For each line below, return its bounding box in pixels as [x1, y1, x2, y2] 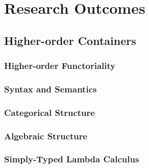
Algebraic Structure [4, 129, 88, 142]
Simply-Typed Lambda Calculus [4, 153, 139, 165]
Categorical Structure [4, 106, 95, 118]
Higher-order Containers [4, 32, 136, 48]
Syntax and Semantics [4, 82, 97, 95]
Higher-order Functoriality [4, 59, 116, 72]
